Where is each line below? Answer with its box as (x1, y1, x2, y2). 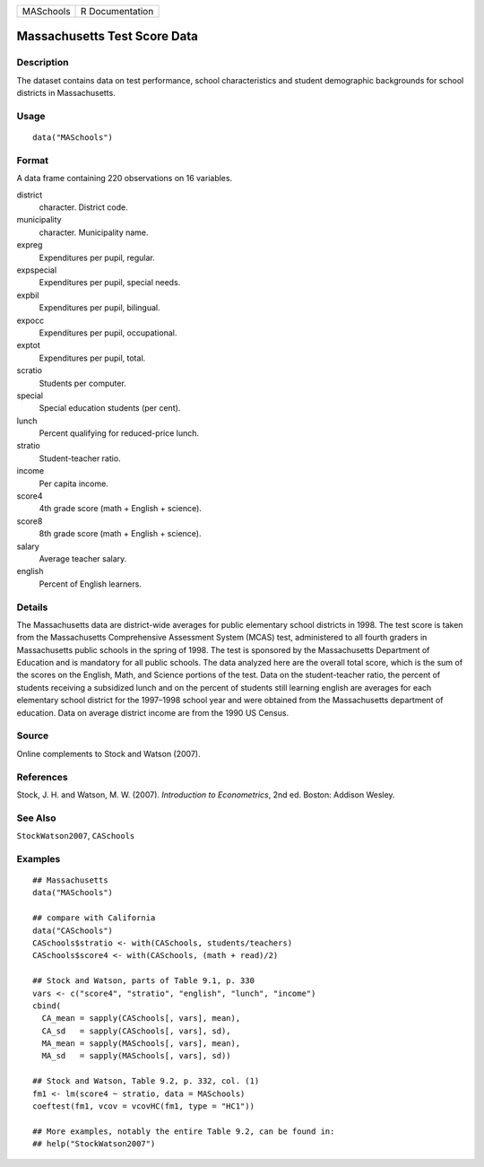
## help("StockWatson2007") (32, 1139, 156, 1149)
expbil (16, 290, 39, 300)
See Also (16, 812, 56, 824)
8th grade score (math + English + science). (39, 528, 202, 539)
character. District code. (39, 202, 129, 213)
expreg (16, 239, 43, 250)
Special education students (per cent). (39, 403, 181, 414)
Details (16, 601, 48, 614)
